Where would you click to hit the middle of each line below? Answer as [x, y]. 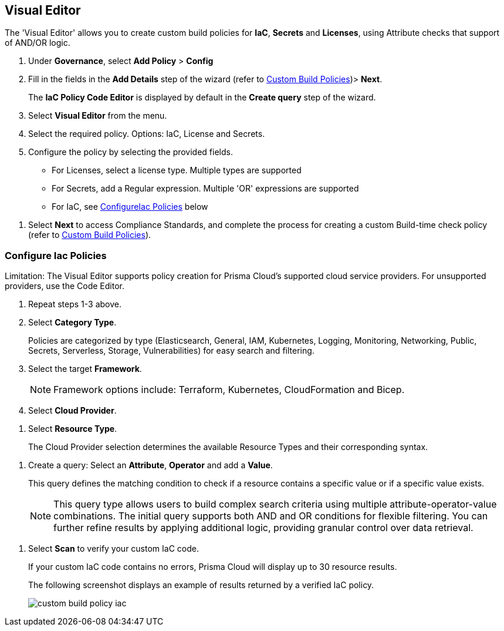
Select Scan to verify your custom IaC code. [114, 549]
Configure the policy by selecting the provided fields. [131, 152]
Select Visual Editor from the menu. [98, 116]
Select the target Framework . [85, 369]
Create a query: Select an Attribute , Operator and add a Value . [150, 465]
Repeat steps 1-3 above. [75, 304]
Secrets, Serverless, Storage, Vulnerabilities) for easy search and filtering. [171, 351]
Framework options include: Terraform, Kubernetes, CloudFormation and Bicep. [229, 390]
